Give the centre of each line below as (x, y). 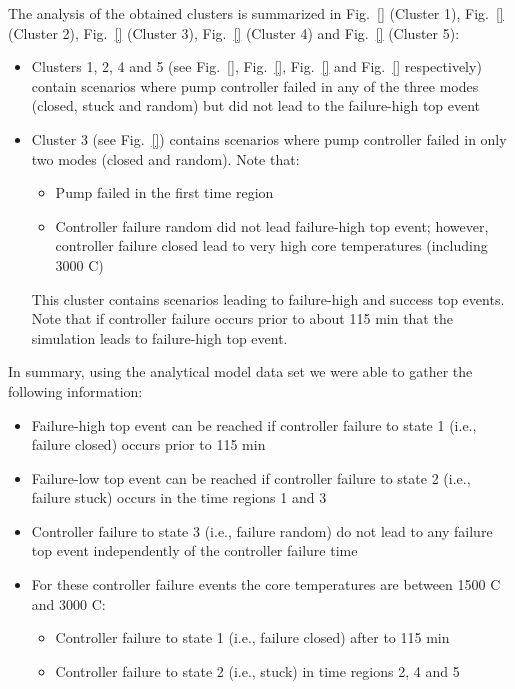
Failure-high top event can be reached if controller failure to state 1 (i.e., (254, 424)
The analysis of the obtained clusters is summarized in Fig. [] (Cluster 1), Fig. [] (256, 13)
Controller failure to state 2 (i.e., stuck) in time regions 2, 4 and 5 (257, 670)
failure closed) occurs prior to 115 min (148, 444)
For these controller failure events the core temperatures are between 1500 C (266, 584)
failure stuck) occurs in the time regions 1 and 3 (179, 497)
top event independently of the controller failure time (194, 550)
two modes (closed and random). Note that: (165, 158)
